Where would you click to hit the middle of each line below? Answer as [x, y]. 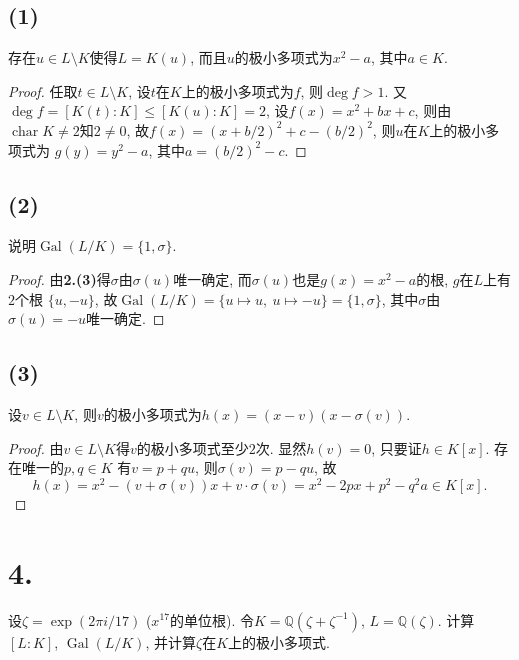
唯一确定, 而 [212, 278]
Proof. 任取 [43, 90]
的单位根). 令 [211, 619]
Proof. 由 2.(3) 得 [59, 278]
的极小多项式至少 [192, 447]
